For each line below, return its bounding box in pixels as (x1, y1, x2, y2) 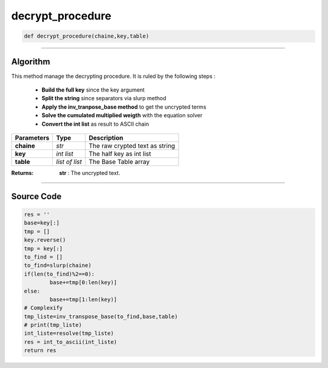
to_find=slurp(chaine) (24, 262, 92, 269)
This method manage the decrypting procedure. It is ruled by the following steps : (11, 72, 216, 80)
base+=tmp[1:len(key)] (49, 296, 118, 303)
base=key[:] (24, 219, 60, 227)
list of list (56, 157, 82, 166)
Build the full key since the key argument (41, 86, 145, 94)
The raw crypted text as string (89, 141, 176, 150)
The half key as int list (89, 149, 151, 158)
